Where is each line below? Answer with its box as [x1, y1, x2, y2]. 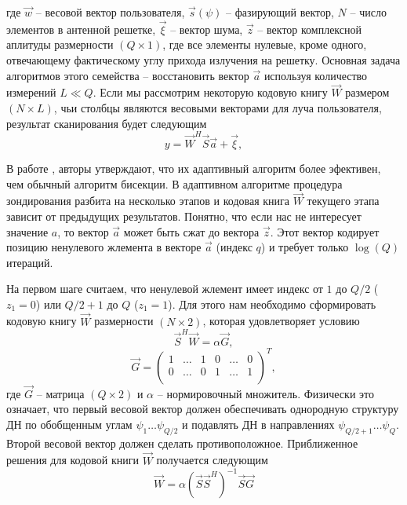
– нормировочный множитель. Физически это [157, 385, 374, 401]
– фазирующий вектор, [226, 4, 334, 20]
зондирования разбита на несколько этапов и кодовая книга [6, 192, 290, 209]
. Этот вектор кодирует [270, 223, 380, 240]
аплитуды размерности [6, 36, 114, 53]
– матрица [36, 385, 85, 401]
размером [345, 84, 390, 101]
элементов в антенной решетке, [6, 20, 156, 37]
